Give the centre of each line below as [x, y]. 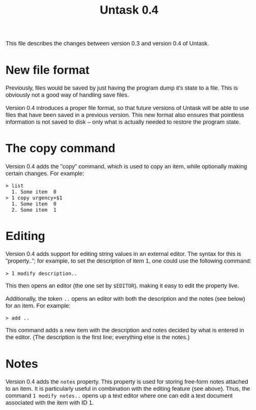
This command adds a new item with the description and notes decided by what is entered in [125, 330]
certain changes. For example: [45, 173]
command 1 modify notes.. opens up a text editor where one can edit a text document [119, 396]
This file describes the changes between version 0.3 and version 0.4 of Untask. [107, 43]
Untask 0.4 [129, 10]
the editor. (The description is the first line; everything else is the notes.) [98, 337]
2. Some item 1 [34, 210]
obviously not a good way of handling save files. [67, 95]
